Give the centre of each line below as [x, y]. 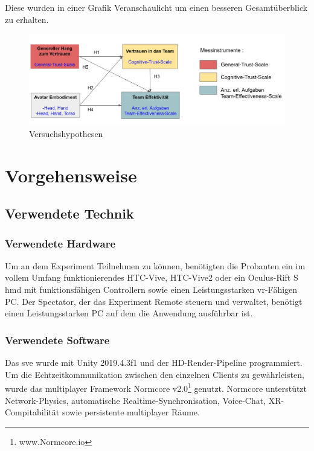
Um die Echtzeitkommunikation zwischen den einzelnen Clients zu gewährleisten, [155, 374]
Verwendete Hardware [60, 243]
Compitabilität [32, 412]
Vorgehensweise [71, 175]
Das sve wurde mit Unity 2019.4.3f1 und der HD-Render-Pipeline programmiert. [154, 363]
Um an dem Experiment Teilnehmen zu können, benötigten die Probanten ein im [155, 265]
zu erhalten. [27, 19]
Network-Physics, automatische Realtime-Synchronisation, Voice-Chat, [136, 400]
